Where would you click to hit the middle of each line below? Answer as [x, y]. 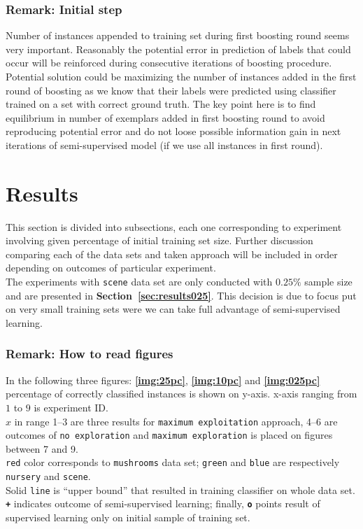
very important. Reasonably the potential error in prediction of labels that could [178, 49]
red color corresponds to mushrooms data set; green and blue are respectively [173, 462]
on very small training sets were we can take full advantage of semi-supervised [173, 309]
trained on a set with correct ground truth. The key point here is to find [161, 104]
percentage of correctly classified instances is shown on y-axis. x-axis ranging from [181, 394]
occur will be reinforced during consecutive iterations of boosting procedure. [169, 63]
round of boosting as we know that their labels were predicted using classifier [171, 90]
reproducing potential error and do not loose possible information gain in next [173, 131]
